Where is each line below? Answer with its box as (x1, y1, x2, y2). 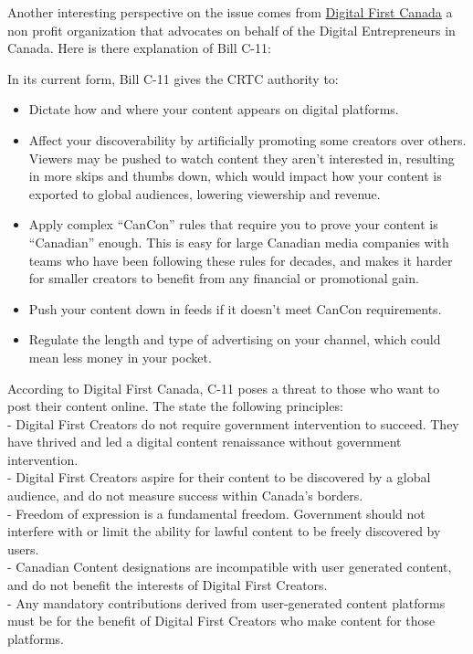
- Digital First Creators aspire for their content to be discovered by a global (7, 468, 431, 487)
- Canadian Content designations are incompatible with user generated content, (7, 557, 452, 576)
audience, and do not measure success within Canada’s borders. (7, 486, 363, 505)
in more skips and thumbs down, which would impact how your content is (28, 166, 442, 185)
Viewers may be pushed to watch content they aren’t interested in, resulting (28, 148, 455, 167)
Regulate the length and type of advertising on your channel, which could (28, 330, 441, 349)
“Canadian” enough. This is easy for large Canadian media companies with (28, 232, 449, 251)
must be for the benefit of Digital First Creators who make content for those (7, 611, 436, 630)
